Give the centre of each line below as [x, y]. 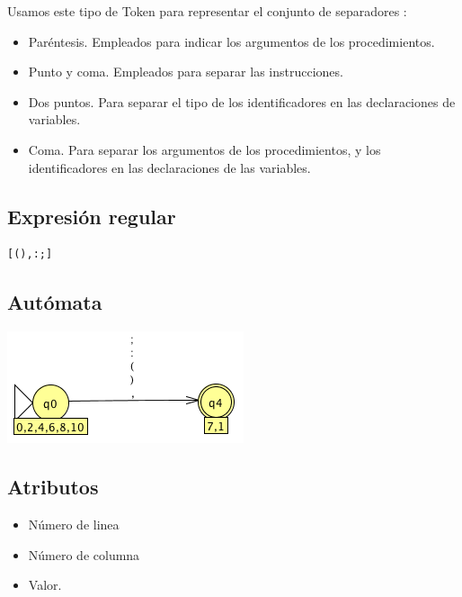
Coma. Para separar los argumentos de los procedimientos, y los [204, 149]
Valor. [45, 585]
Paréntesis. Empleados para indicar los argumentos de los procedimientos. [231, 41]
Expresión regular [92, 216]
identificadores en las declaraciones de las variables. [169, 167]
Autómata [55, 302]
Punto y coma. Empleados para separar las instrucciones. [186, 72]
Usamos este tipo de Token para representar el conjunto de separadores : [207, 11]
